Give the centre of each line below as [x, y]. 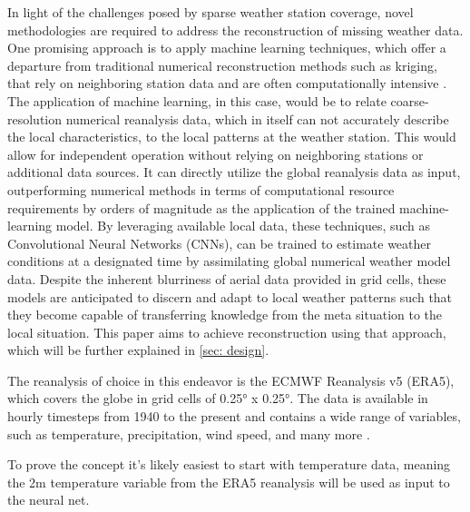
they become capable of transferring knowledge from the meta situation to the [225, 315]
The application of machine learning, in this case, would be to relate [197, 100]
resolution [35, 118]
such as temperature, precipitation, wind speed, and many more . [189, 433]
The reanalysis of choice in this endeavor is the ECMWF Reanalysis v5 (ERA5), [231, 380]
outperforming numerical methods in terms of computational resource [201, 189]
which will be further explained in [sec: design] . [138, 350]
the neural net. [49, 500]
